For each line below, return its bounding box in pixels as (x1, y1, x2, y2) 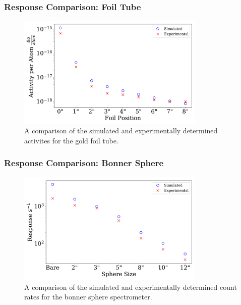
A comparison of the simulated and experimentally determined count (24, 281, 237, 292)
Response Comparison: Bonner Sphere (4, 157, 164, 169)
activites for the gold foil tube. (24, 135, 118, 145)
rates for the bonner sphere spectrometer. (24, 291, 152, 302)
